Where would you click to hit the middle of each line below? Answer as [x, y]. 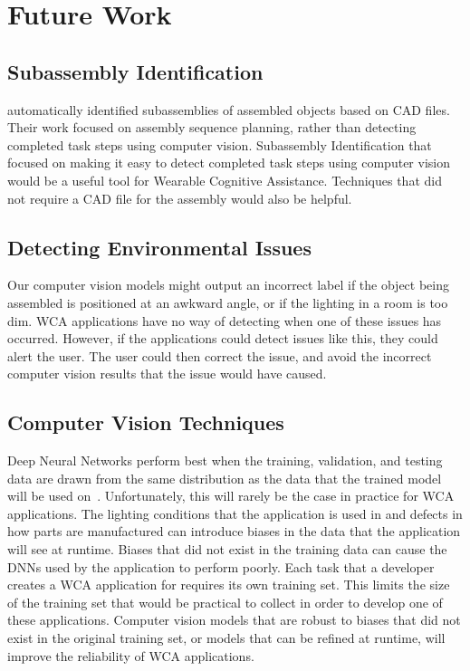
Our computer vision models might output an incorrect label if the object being [229, 285]
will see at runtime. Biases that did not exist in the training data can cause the [227, 549]
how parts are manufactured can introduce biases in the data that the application [234, 531]
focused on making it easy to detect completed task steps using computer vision [229, 163]
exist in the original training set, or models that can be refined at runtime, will [226, 638]
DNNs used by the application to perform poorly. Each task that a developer [221, 566]
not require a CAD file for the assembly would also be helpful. [180, 198]
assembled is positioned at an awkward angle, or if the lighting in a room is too [228, 302]
